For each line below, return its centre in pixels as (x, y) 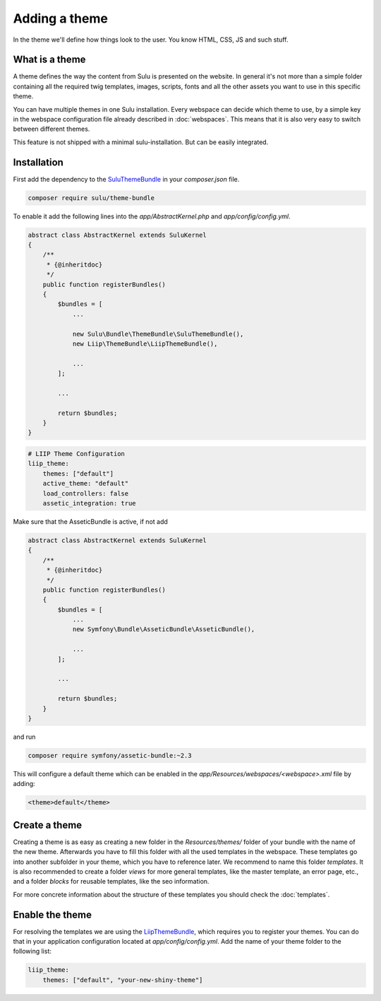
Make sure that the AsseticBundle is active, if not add (91, 521)
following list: (32, 952)
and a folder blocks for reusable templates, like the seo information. (111, 882)
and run (24, 737)
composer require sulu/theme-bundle (91, 198)
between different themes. (52, 129)
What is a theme (49, 60)
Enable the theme (52, 914)
